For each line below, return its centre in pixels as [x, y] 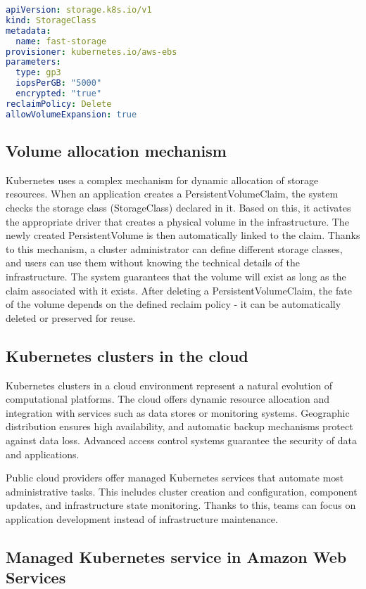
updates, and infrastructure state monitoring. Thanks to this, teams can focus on [181, 505]
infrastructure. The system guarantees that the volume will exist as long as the [176, 276]
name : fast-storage [61, 41]
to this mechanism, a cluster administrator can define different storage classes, [174, 248]
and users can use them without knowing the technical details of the [153, 263]
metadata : [29, 31]
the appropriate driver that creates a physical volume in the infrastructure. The [177, 221]
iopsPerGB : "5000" [59, 83]
